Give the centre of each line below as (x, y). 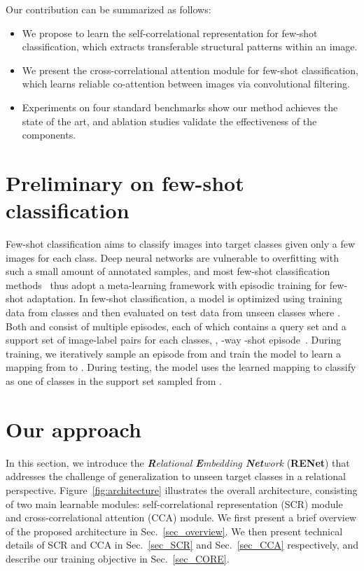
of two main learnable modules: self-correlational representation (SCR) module (174, 503)
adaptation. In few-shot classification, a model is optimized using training (184, 298)
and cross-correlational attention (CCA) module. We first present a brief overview (181, 517)
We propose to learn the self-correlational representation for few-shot (170, 33)
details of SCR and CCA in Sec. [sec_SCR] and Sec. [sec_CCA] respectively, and (182, 545)
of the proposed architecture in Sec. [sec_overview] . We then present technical (174, 531)
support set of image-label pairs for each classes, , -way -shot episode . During (174, 340)
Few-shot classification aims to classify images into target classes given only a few (181, 244)
